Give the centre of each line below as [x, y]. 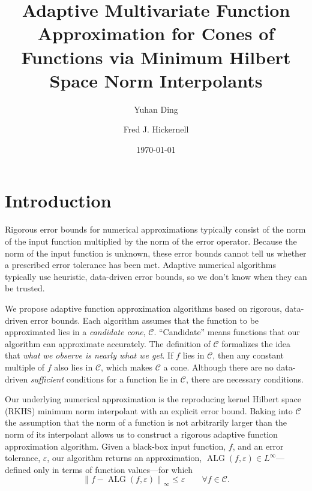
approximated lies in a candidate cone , [75, 332]
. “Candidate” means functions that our [227, 332]
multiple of [25, 367]
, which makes [127, 367]
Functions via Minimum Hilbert [156, 57]
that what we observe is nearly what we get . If [89, 355]
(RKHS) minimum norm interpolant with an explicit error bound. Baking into [149, 410]
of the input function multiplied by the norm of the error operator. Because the [151, 241]
